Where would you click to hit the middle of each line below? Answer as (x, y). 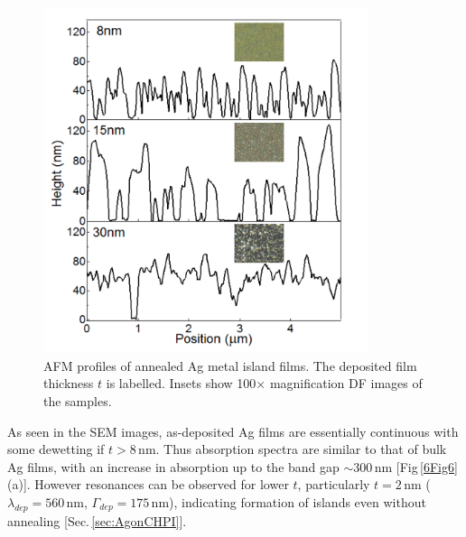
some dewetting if (56, 449)
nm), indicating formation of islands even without (289, 502)
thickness (69, 383)
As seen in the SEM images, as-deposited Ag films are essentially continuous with (233, 431)
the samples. (78, 401)
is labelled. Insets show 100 (181, 383)
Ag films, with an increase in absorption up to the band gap (173, 466)
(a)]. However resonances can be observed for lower (148, 484)
